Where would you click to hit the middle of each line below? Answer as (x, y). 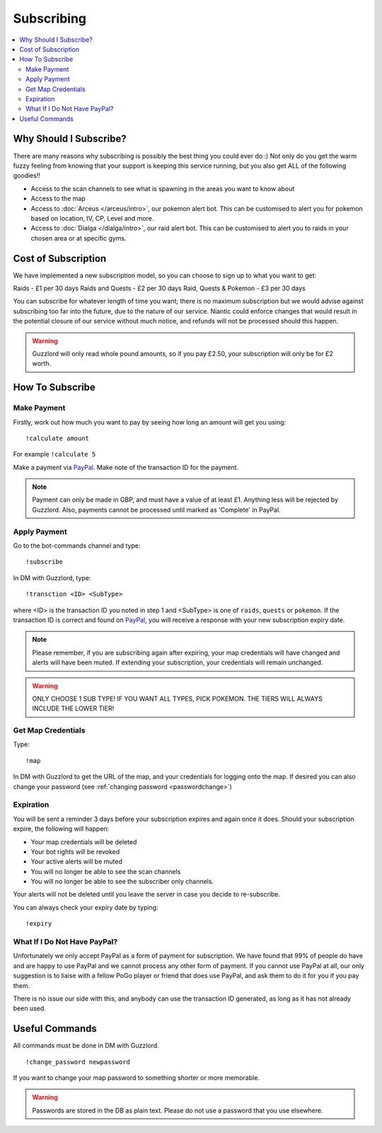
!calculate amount (58, 438)
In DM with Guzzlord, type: (52, 577)
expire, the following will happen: (61, 829)
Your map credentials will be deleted (84, 841)
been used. (29, 1008)
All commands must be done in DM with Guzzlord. (86, 1046)
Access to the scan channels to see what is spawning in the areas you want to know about (163, 188)
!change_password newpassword (78, 1062)
